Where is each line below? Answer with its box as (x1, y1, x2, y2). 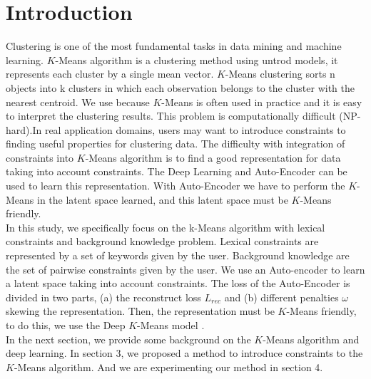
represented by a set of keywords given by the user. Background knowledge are (6, 248, 350, 263)
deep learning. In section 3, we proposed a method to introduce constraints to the (6, 346, 363, 360)
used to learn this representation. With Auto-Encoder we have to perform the (6, 178, 345, 193)
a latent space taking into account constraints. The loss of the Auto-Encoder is (6, 276, 350, 291)
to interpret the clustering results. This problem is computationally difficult (6, 108, 336, 123)
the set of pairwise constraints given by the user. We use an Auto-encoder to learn (6, 261, 365, 276)
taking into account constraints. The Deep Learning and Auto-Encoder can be (6, 164, 347, 179)
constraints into (6, 150, 74, 165)
